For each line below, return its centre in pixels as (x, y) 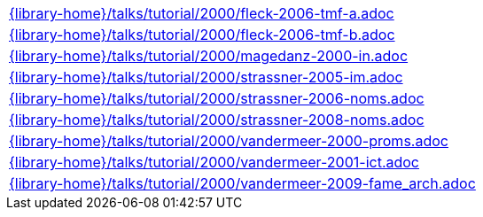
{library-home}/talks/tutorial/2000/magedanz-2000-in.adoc (209, 56)
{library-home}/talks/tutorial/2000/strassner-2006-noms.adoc (217, 98)
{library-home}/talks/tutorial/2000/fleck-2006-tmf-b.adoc (202, 35)
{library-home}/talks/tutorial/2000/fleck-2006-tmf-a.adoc (202, 13)
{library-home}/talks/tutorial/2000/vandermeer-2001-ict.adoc (214, 162)
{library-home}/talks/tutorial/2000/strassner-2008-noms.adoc (217, 120)
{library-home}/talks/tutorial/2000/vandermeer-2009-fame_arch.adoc (242, 183)
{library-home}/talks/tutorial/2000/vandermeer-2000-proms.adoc (229, 141)
